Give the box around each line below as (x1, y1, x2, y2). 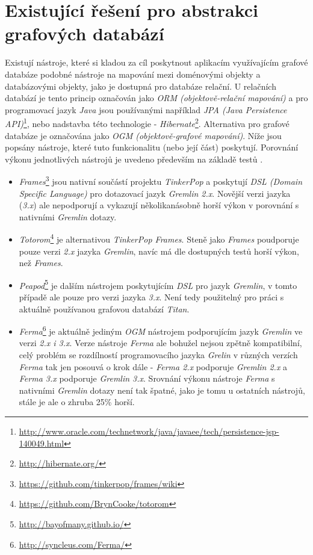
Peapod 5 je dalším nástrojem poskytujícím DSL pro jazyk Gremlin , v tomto (19, 277, 297, 291)
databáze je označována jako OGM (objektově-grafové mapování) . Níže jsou (5, 129, 282, 141)
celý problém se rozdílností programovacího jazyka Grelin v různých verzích (19, 349, 298, 361)
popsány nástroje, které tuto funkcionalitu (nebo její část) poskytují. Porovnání (5, 141, 299, 153)
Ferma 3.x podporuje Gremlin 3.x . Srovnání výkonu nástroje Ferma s (19, 372, 275, 385)
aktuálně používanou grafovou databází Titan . (19, 302, 190, 315)
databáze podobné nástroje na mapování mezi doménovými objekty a (5, 67, 261, 80)
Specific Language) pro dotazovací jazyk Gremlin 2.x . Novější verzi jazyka (19, 187, 291, 199)
